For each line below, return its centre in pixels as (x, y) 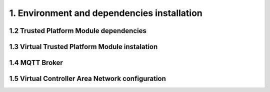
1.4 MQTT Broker (36, 63)
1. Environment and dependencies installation (106, 13)
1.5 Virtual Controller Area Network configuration (87, 79)
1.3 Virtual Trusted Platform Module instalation (83, 47)
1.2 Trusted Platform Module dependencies (78, 31)
